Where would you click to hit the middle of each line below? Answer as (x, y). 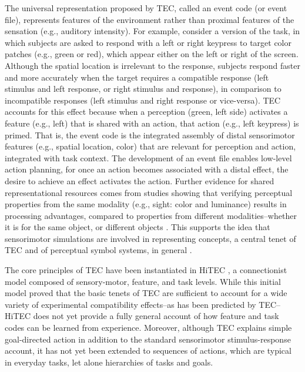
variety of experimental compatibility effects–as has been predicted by (130, 304)
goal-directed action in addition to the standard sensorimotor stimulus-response (148, 339)
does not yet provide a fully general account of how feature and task (156, 316)
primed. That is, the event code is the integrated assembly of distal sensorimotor (150, 134)
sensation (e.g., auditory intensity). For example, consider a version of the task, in (152, 31)
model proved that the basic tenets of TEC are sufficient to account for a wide (146, 293)
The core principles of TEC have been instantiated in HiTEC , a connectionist (146, 270)
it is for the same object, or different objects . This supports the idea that (138, 227)
